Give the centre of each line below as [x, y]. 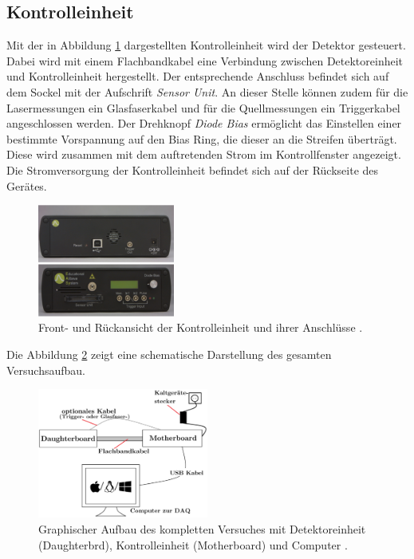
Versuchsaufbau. [46, 370]
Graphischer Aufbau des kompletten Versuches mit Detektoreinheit [202, 528]
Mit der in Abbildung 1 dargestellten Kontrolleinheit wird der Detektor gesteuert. [206, 45]
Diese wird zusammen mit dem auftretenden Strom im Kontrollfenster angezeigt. [204, 154]
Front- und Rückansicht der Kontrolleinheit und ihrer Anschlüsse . [201, 327]
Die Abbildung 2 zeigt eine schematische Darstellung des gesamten [169, 354]
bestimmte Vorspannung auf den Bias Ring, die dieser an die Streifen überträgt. [202, 138]
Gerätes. [27, 185]
